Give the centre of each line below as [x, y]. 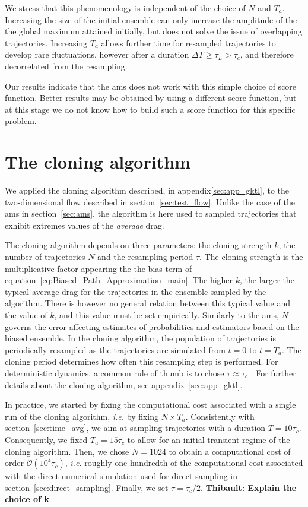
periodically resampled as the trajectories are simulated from [115, 349]
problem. [21, 121]
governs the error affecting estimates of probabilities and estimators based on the [152, 326]
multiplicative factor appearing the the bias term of [99, 268]
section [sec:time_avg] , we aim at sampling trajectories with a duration [135, 428]
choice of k [27, 499]
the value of [26, 315]
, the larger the [267, 280]
